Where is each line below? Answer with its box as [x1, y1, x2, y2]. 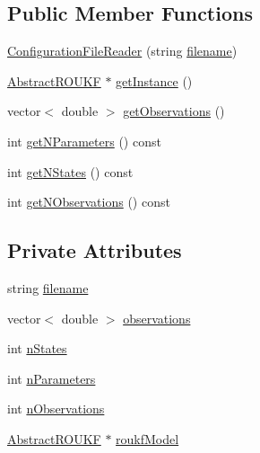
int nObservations [7, 399, 105, 418]
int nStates [7, 339, 67, 358]
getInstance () [116, 71, 193, 90]
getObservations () [123, 102, 225, 120]
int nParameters [7, 369, 96, 387]
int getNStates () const [7, 162, 134, 181]
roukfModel [116, 429, 179, 448]
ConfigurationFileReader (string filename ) [7, 41, 238, 60]
